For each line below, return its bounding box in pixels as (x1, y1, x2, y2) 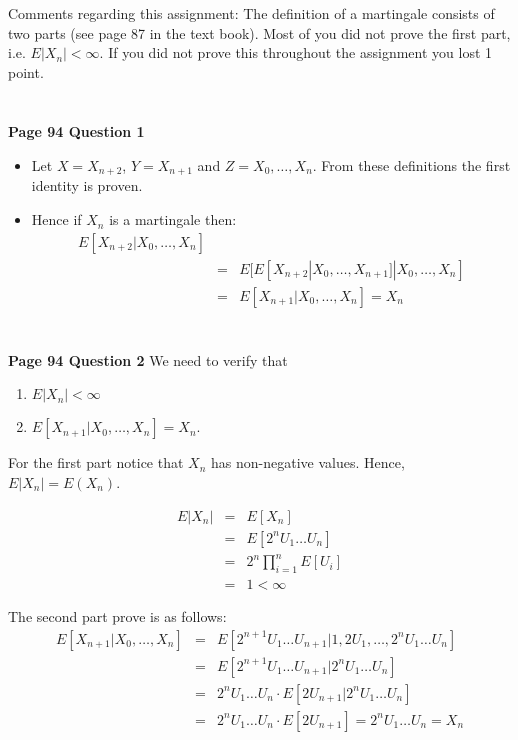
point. (8, 61, 44, 82)
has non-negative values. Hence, (211, 452, 405, 473)
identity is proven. (31, 175, 143, 196)
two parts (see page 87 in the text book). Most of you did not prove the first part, (8, 22, 511, 43)
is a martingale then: (109, 209, 237, 230)
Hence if (31, 209, 82, 230)
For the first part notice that (8, 452, 184, 473)
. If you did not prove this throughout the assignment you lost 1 (99, 42, 493, 63)
